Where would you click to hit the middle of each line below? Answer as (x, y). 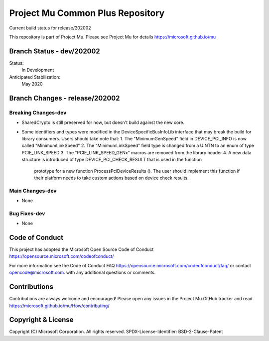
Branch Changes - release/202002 (65, 98)
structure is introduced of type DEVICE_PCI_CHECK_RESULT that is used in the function (112, 160)
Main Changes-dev (33, 191)
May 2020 (32, 84)
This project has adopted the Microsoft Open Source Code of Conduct (81, 249)
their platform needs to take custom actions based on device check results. (111, 178)
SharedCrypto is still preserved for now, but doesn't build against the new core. (103, 122)
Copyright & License (42, 320)
